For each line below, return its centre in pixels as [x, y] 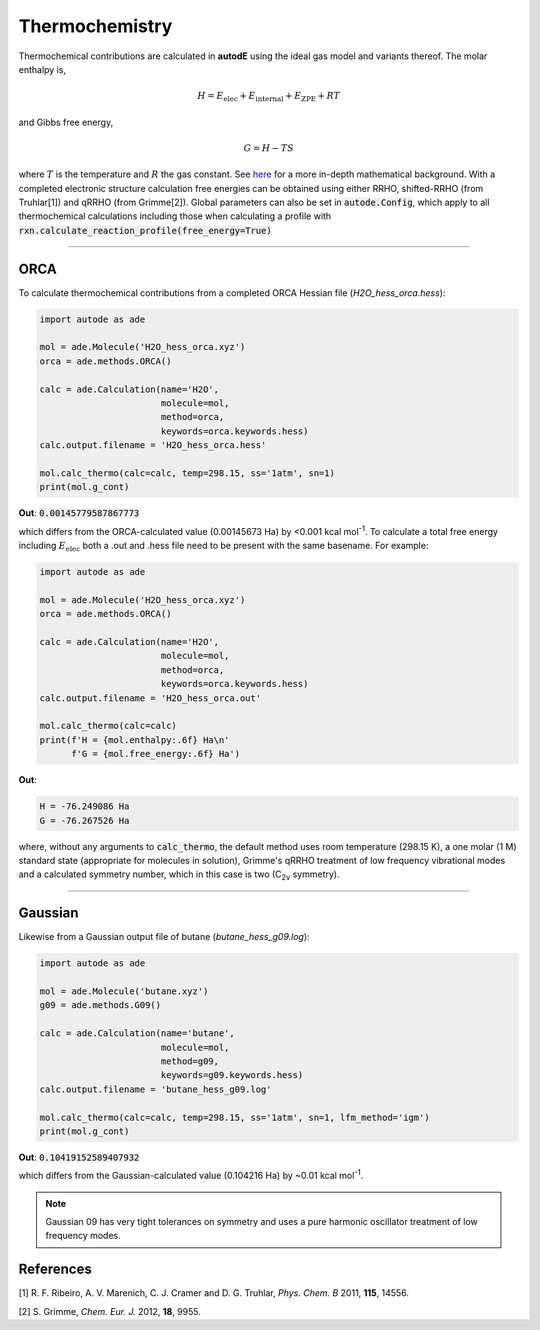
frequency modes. [83, 1236]
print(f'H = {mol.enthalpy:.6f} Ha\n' [134, 739]
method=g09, [190, 1061]
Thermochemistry [95, 26]
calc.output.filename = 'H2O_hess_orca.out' [150, 698]
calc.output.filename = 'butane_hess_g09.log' [155, 1089]
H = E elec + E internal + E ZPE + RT [268, 97]
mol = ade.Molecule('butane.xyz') [124, 991]
